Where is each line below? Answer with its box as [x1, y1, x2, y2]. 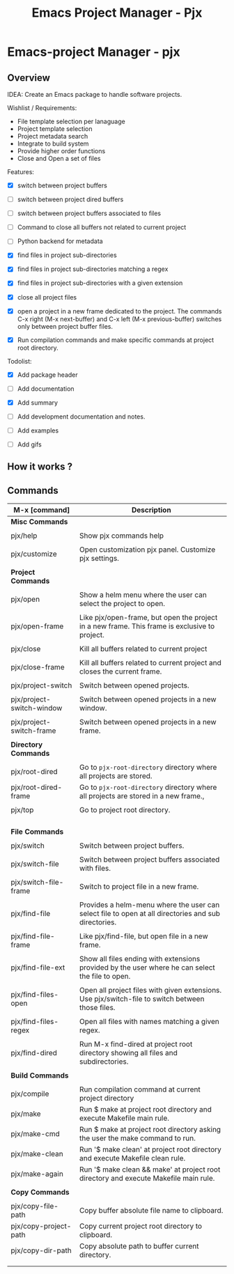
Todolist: [7, 357, 33, 365]
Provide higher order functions [17, 147, 106, 155]
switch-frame [10, 726, 56, 736]
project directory [79, 1094, 134, 1103]
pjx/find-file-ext [10, 963, 65, 972]
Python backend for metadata [17, 237, 103, 245]
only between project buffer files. [17, 322, 114, 330]
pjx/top [10, 805, 34, 815]
